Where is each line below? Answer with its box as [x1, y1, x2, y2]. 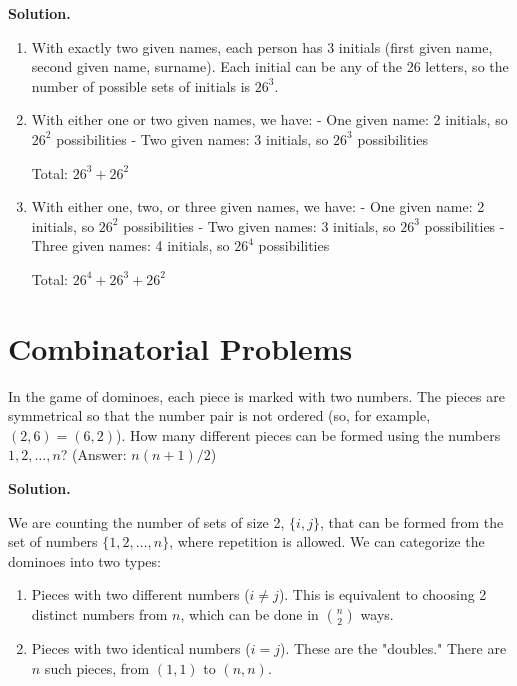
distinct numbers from [31, 604, 168, 624]
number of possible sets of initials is [31, 75, 251, 96]
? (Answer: [60, 444, 127, 465]
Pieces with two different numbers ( [31, 584, 250, 605]
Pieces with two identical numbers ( [31, 638, 251, 658]
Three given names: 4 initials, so [31, 235, 230, 256]
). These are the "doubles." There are [280, 638, 507, 658]
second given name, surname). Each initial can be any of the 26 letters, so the [31, 56, 509, 77]
